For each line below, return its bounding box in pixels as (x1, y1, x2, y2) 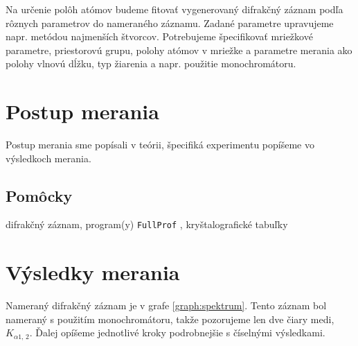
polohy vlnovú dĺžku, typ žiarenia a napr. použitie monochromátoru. (6, 56, 296, 71)
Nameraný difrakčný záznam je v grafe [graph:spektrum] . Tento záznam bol (6, 298, 327, 313)
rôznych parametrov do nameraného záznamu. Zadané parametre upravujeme (6, 15, 334, 30)
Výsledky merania (6, 258, 180, 286)
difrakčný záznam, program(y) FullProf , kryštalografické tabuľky (6, 217, 288, 232)
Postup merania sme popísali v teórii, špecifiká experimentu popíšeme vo (6, 137, 314, 152)
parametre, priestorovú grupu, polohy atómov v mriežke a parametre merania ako (6, 42, 352, 57)
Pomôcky (6, 184, 73, 206)
